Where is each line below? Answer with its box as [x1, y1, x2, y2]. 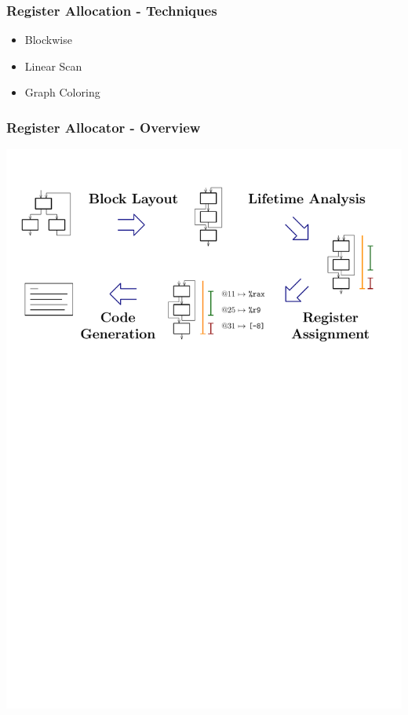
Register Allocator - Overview [6, 117, 201, 137]
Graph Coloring [24, 84, 100, 100]
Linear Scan [24, 57, 82, 74]
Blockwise [24, 31, 72, 48]
